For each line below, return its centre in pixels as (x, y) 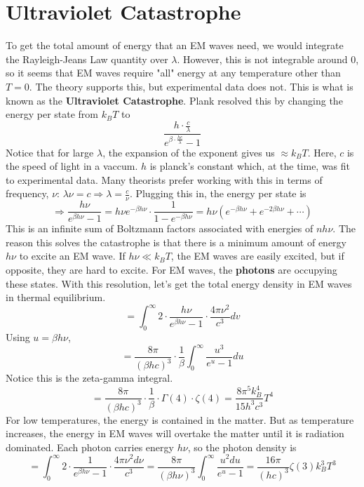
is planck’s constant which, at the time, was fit (250, 166)
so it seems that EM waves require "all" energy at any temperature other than (173, 73)
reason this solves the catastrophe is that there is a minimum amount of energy (176, 242)
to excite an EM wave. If (72, 256)
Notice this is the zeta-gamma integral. (89, 378)
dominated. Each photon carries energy (90, 447)
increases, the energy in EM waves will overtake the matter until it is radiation (175, 433)
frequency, (27, 193)
